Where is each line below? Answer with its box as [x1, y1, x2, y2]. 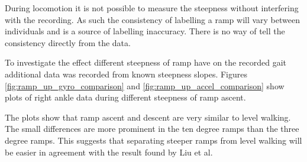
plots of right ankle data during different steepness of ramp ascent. [5, 91, 246, 103]
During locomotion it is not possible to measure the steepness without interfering [5, 2, 299, 14]
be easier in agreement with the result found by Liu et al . [5, 145, 213, 158]
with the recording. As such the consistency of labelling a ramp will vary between [5, 13, 300, 25]
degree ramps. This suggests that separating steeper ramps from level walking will [5, 134, 302, 146]
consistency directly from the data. [5, 36, 131, 48]
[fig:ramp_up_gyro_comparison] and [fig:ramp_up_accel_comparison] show [5, 79, 285, 92]
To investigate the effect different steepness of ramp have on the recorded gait [5, 56, 286, 69]
